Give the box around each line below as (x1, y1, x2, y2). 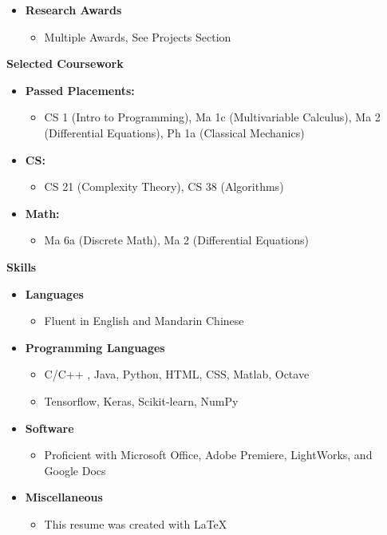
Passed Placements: (25, 81, 135, 98)
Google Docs (44, 462, 106, 478)
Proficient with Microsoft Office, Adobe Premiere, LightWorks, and (44, 446, 373, 463)
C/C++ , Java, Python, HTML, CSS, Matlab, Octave (44, 366, 310, 382)
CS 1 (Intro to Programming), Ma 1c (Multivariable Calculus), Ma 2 (44, 109, 381, 125)
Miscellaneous (25, 489, 103, 505)
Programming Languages (25, 339, 165, 355)
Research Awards (25, 2, 122, 18)
